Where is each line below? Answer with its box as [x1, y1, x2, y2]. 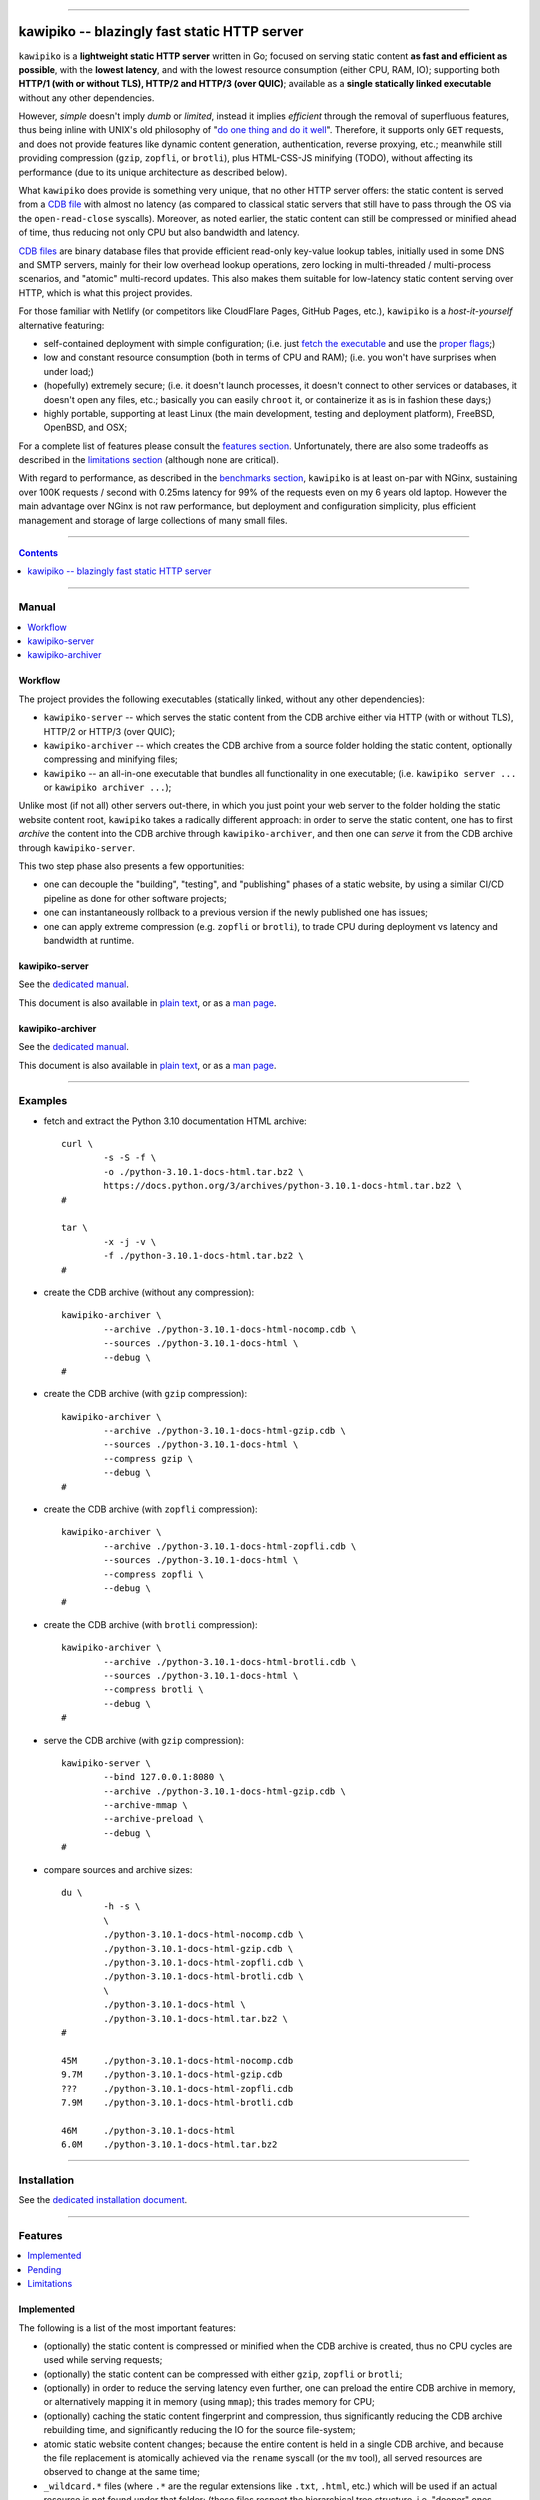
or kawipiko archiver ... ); [43, 781, 172, 794]
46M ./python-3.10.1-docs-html [61, 2125, 236, 2136]
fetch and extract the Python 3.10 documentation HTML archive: [43, 1115, 307, 1127]
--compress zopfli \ [103, 1568, 204, 1580]
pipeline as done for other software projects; [43, 892, 227, 904]
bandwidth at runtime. [43, 934, 135, 946]
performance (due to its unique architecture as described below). [18, 166, 288, 178]
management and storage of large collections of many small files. [18, 514, 288, 526]
